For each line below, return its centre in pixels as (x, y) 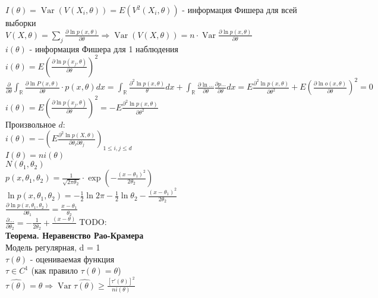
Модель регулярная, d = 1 (53, 247)
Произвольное (31, 124)
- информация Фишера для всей (240, 9)
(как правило (55, 270)
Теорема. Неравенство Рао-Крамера (75, 235)
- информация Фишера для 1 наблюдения (104, 48)
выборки (21, 23)
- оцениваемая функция (72, 259)
